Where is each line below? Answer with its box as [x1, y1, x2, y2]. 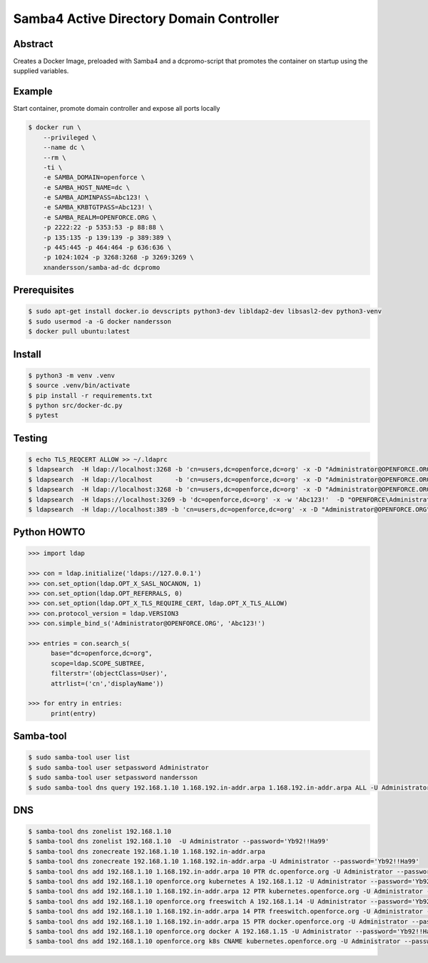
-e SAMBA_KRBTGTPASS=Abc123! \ [43, 204, 153, 211]
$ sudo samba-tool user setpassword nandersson [28, 774, 198, 782]
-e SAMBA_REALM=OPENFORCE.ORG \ [43, 213, 157, 221]
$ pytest [28, 411, 59, 419]
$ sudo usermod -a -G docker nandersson [28, 317, 171, 325]
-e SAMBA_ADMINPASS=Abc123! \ [43, 194, 149, 201]
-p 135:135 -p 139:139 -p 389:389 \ [43, 233, 171, 241]
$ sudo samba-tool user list [28, 754, 131, 762]
